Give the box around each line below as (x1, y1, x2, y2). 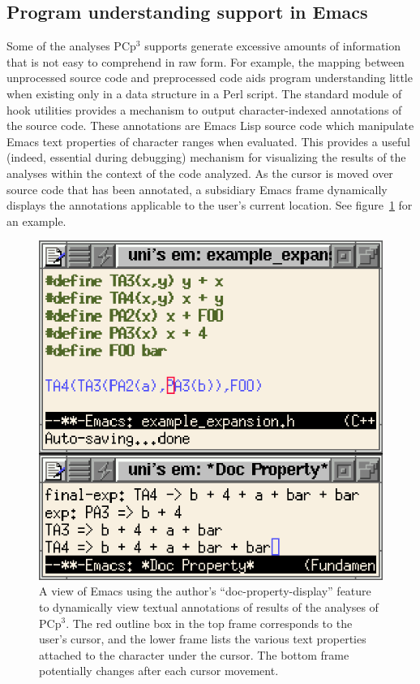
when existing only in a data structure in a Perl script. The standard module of (6, 84, 402, 102)
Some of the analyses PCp (6, 37, 136, 54)
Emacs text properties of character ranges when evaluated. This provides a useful (6, 132, 410, 149)
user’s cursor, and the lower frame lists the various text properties (39, 630, 366, 647)
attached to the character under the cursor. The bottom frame (39, 646, 349, 663)
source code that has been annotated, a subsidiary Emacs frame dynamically (6, 180, 388, 197)
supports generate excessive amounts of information (144, 37, 401, 54)
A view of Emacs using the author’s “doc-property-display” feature (39, 582, 371, 600)
